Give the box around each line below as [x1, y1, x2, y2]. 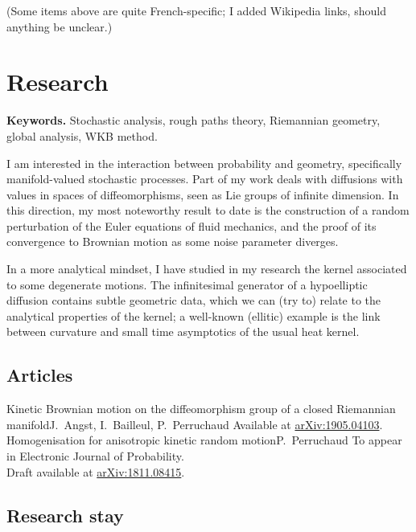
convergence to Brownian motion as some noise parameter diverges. [6, 233, 339, 250]
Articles [6, 362, 73, 387]
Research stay [6, 502, 124, 527]
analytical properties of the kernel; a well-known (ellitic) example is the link [6, 307, 381, 324]
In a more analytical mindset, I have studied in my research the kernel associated [6, 260, 407, 277]
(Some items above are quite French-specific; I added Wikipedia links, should [6, 2, 386, 18]
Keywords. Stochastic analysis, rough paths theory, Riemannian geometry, [6, 112, 381, 129]
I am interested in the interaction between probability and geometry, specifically [6, 154, 402, 171]
